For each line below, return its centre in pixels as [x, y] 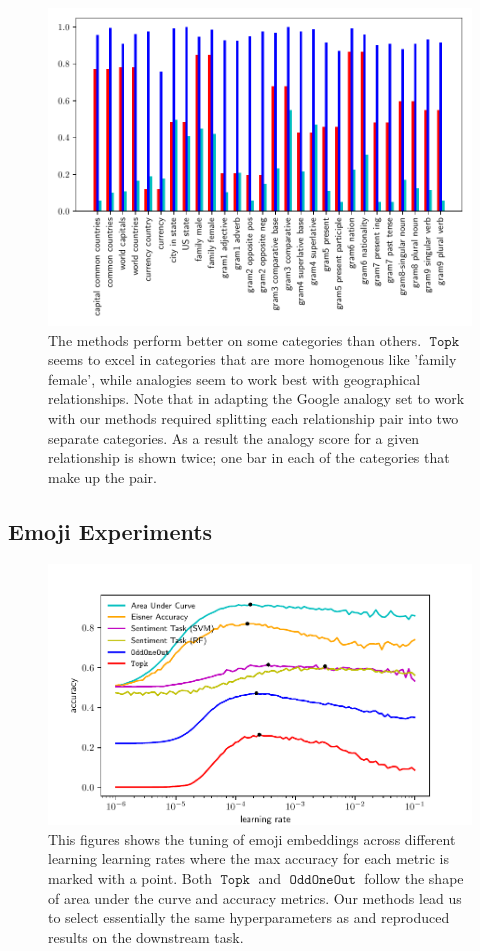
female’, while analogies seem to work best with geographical [234, 378]
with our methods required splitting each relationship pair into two [253, 417]
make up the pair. [102, 476]
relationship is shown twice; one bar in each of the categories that [249, 457]
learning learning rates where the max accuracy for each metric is [248, 858]
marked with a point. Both [130, 878]
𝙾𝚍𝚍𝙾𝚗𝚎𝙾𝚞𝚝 [322, 880]
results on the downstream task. [146, 936]
